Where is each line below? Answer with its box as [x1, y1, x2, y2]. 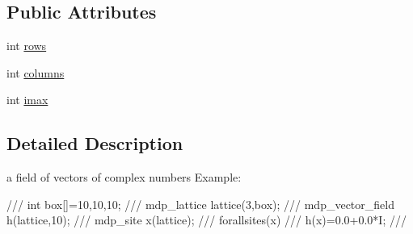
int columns [6, 64, 65, 81]
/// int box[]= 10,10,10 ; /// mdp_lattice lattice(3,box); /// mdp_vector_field [6, 195, 394, 212]
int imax [6, 91, 48, 108]
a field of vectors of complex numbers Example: [6, 169, 242, 186]
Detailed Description [6, 131, 183, 156]
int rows [6, 37, 47, 54]
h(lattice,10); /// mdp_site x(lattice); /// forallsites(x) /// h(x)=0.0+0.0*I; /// [6, 211, 407, 228]
